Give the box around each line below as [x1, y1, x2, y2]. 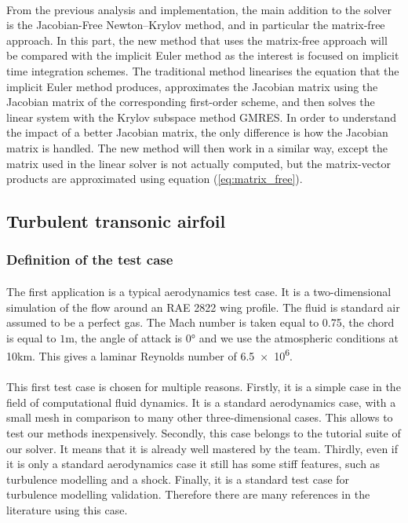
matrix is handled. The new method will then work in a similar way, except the [6, 139, 388, 155]
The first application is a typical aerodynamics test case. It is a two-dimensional [6, 283, 392, 299]
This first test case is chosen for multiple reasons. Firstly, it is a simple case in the [6, 379, 401, 395]
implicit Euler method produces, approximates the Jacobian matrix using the [6, 78, 378, 94]
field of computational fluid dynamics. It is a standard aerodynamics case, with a [6, 393, 396, 410]
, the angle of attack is [74, 329, 183, 346]
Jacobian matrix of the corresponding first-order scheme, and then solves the [6, 93, 375, 110]
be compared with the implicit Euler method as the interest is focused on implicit [6, 47, 399, 64]
